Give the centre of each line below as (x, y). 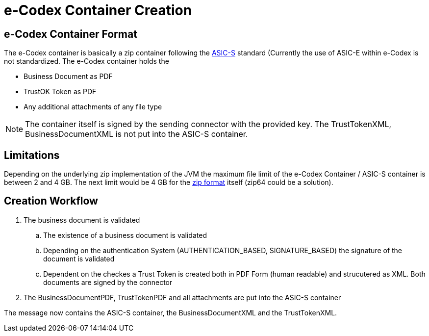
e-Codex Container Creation (98, 10)
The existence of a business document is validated (125, 235)
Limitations (32, 155)
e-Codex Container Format (71, 34)
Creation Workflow (51, 201)
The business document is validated (82, 220)
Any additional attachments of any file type (93, 107)
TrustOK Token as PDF (60, 92)
